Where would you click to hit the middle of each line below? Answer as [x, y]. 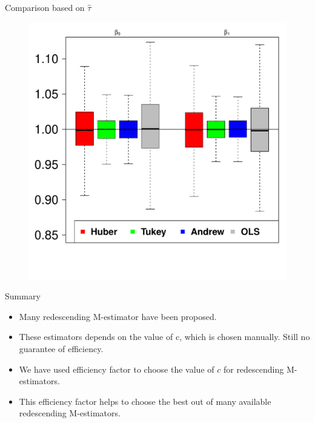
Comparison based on [45, 7]
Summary [23, 296]
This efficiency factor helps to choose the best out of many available [145, 401]
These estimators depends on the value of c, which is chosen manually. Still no [164, 337]
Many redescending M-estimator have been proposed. [118, 316]
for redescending [254, 369]
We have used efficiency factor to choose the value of [117, 369]
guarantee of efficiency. [61, 348]
